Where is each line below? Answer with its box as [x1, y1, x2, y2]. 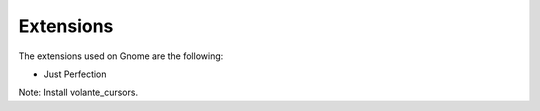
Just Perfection [43, 68, 107, 80]
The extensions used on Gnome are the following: [18, 50, 224, 62]
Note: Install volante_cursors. [18, 86, 139, 99]
